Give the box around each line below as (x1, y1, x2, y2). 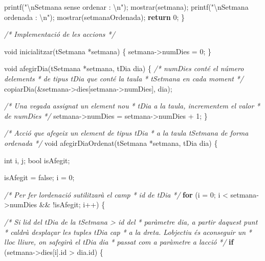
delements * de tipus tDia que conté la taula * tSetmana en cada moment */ (4, 73, 244, 83)
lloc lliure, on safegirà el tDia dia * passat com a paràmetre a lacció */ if (4, 236, 234, 247)
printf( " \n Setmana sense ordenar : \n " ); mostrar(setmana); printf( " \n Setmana (4, 2, 249, 12)
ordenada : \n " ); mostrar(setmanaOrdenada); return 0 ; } (4, 11, 185, 22)
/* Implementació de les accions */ (4, 29, 115, 39)
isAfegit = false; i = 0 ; (4, 172, 75, 183)
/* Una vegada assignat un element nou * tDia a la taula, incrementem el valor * (4, 100, 260, 111)
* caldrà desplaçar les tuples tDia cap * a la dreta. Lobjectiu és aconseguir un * (4, 226, 252, 237)
